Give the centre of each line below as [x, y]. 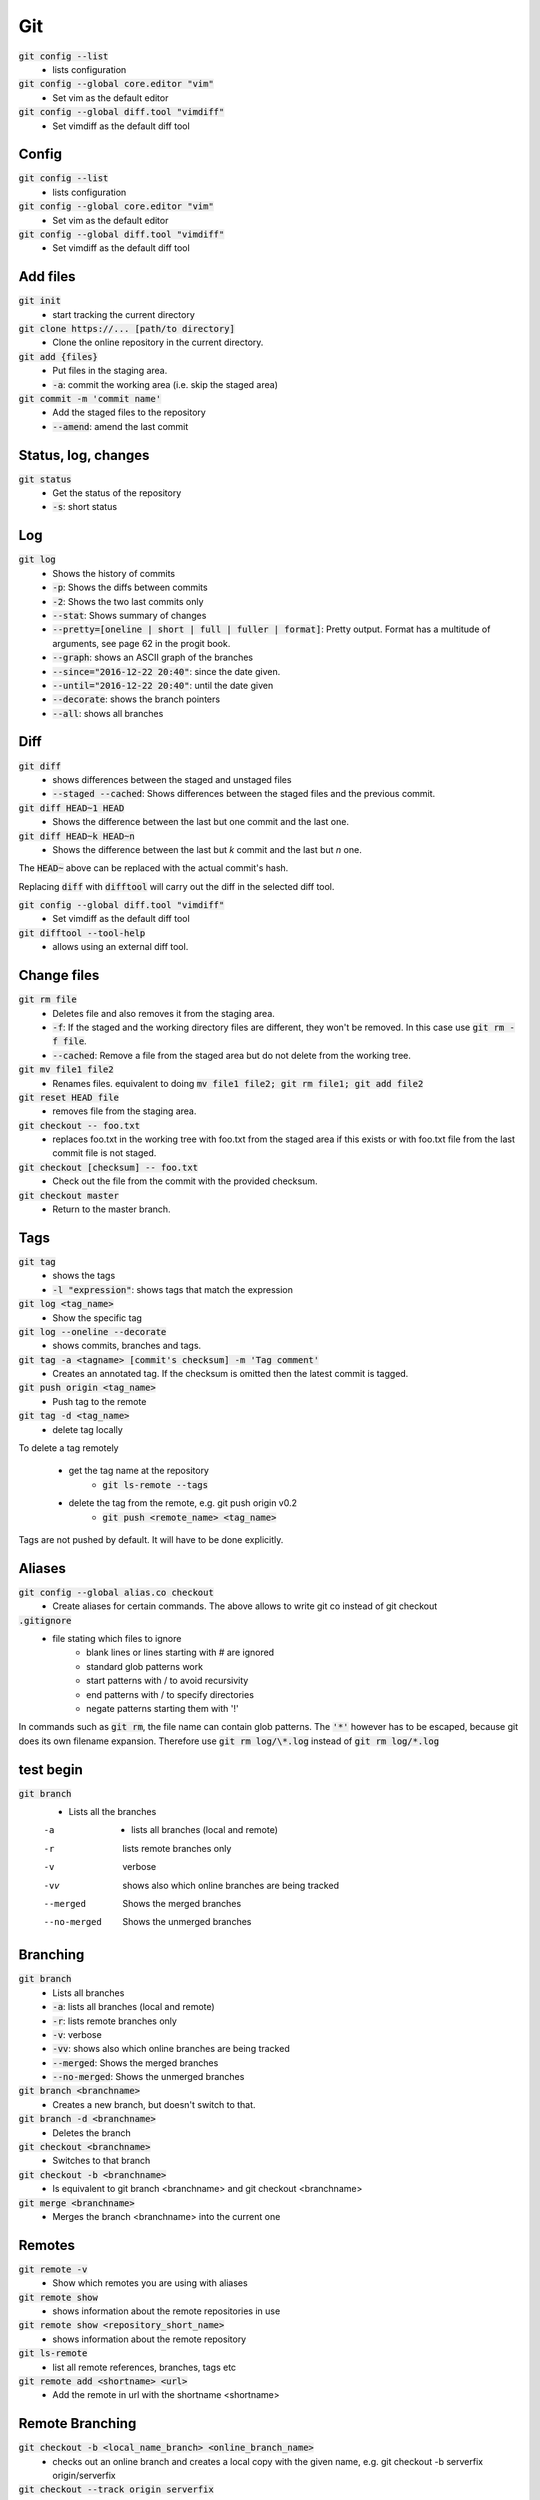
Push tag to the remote [99, 1401]
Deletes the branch [91, 2132]
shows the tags [84, 1276]
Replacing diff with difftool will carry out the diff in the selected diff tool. [176, 886]
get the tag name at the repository [139, 1471]
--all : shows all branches [108, 713]
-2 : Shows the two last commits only [128, 601]
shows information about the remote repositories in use [166, 2311]
